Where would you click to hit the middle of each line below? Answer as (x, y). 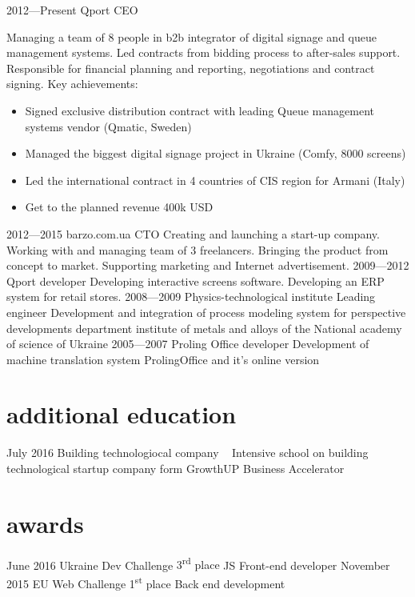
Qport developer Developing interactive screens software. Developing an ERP (196, 280)
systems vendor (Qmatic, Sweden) (108, 126)
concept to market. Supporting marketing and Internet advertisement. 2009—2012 (208, 265)
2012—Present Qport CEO (72, 10)
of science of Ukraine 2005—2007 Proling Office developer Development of (188, 344)
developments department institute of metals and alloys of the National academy (204, 328)
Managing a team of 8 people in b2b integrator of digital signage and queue (192, 36)
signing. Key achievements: (72, 84)
